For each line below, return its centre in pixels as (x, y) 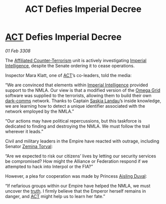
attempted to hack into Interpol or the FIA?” (49, 166)
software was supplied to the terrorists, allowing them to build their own (78, 95)
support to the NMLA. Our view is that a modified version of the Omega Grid (83, 90)
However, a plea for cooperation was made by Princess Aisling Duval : (76, 176)
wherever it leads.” (24, 131)
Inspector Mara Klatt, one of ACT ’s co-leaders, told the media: (68, 75)
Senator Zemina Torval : (29, 146)
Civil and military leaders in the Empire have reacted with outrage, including (82, 141)
